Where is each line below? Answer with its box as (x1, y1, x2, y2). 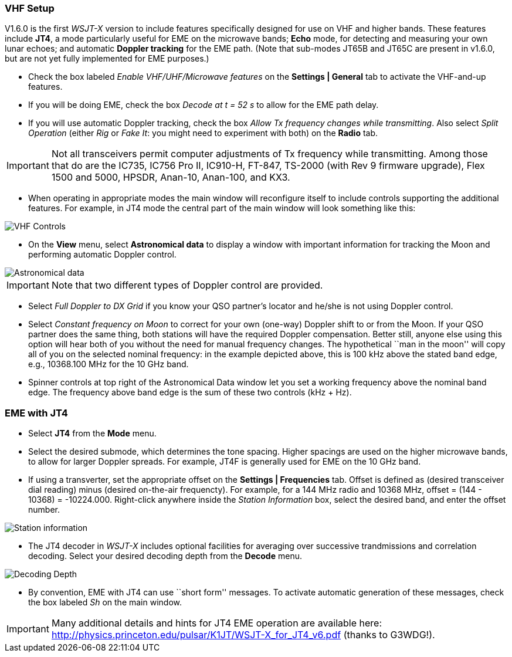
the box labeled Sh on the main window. (28, 597, 182, 608)
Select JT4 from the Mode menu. (28, 428, 157, 439)
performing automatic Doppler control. (28, 249, 177, 260)
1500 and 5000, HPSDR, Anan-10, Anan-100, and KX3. (51, 171, 290, 184)
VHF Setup (5, 2, 55, 14)
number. (28, 504, 60, 515)
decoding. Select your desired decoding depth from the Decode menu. (28, 551, 302, 561)
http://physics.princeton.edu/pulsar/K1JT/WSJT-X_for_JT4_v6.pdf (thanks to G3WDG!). (51, 629, 435, 641)
